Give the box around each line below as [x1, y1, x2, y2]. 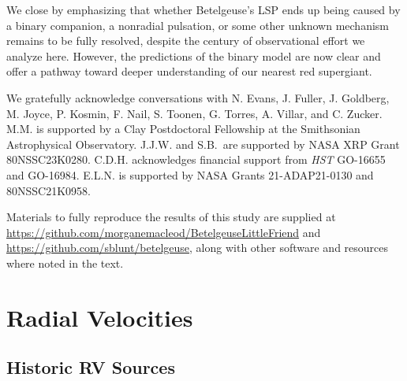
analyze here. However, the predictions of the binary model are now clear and [6, 47, 381, 64]
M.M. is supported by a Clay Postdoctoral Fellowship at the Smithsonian [6, 120, 360, 137]
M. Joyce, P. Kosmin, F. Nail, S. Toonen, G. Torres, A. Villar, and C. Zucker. [6, 105, 383, 121]
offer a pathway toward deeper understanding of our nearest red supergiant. [6, 63, 372, 80]
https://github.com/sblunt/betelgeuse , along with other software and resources [6, 239, 389, 256]
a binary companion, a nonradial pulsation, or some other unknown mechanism [6, 17, 389, 33]
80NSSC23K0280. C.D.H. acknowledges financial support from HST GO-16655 [6, 151, 386, 168]
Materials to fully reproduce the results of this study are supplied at [6, 209, 336, 225]
